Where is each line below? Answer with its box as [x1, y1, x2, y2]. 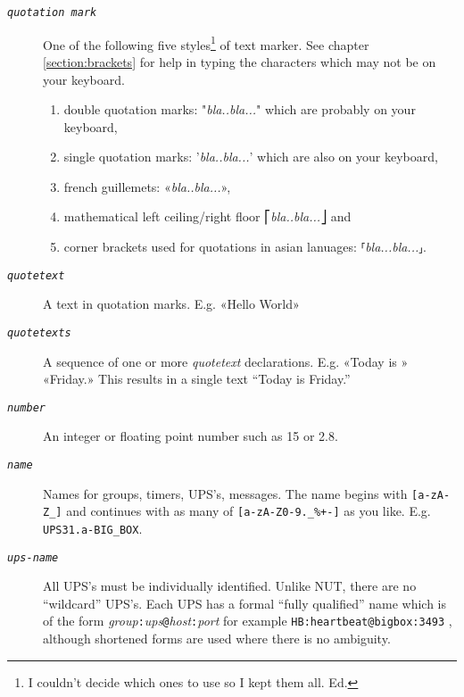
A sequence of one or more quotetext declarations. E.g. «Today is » [43, 352, 409, 370]
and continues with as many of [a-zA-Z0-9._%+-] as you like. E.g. [66, 502, 431, 520]
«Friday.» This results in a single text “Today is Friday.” [43, 369, 351, 388]
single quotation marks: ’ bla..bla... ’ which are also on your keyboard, [63, 147, 438, 166]
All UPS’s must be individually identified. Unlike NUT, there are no [43, 577, 417, 595]
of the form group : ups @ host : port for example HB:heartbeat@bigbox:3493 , [43, 611, 452, 630]
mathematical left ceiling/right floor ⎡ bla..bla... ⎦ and [63, 207, 352, 226]
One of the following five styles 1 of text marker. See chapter [43, 32, 369, 54]
